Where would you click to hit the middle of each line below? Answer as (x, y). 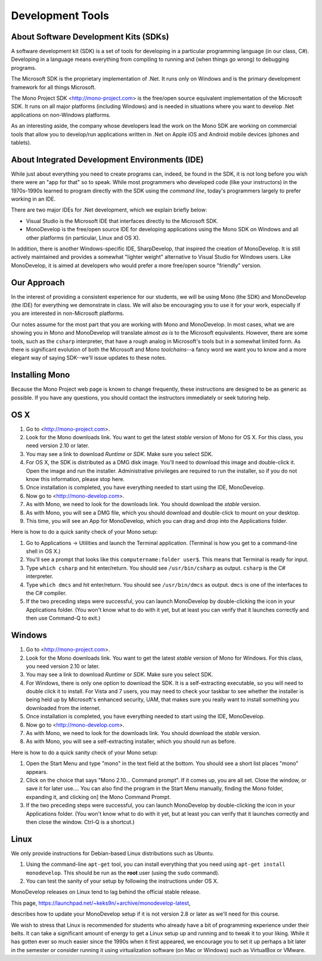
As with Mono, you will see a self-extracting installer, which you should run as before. (131, 742)
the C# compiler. (46, 593)
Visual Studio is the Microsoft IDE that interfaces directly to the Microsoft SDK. (122, 221)
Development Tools (60, 16)
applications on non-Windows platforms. (61, 115)
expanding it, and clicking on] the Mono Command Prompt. (98, 797)
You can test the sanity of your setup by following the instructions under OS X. (122, 881)
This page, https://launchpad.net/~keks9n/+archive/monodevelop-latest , (101, 903)
